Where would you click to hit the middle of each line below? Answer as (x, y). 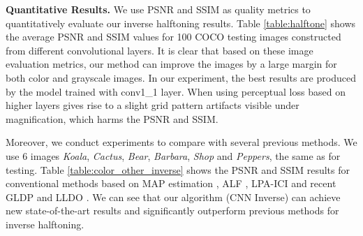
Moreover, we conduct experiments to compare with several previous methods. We (181, 142)
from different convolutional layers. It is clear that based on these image (160, 50)
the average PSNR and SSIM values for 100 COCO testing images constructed (173, 37)
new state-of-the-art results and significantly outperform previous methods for (172, 211)
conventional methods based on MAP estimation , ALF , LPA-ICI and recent (171, 183)
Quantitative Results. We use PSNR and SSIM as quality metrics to (158, 9)
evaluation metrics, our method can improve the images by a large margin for (171, 64)
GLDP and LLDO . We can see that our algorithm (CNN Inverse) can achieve (173, 197)
